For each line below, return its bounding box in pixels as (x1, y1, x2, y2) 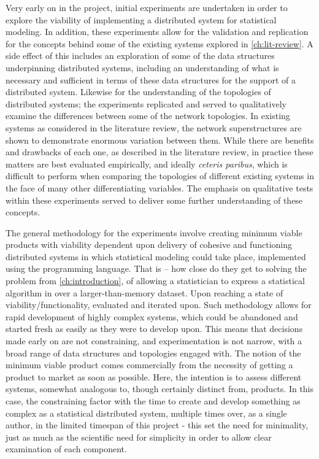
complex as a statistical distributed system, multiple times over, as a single (6, 406, 287, 419)
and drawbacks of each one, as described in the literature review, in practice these (6, 145, 313, 158)
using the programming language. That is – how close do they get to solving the (6, 262, 307, 275)
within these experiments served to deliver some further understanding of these (6, 193, 303, 206)
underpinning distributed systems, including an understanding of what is (6, 61, 279, 74)
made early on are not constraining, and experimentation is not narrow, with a (6, 334, 302, 347)
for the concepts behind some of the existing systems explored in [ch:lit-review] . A (6, 37, 313, 50)
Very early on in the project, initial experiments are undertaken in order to (6, 1, 288, 13)
